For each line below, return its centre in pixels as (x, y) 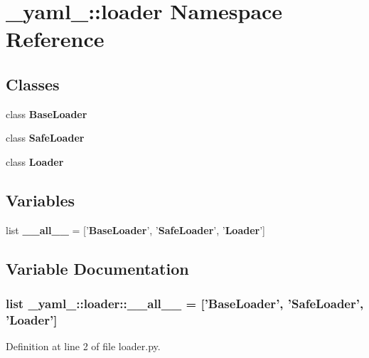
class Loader (35, 161)
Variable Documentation (97, 268)
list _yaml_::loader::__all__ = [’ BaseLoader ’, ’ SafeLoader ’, (185, 304)
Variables (41, 200)
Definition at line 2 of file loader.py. (83, 346)
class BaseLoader (47, 114)
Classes (33, 84)
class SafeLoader (45, 138)
